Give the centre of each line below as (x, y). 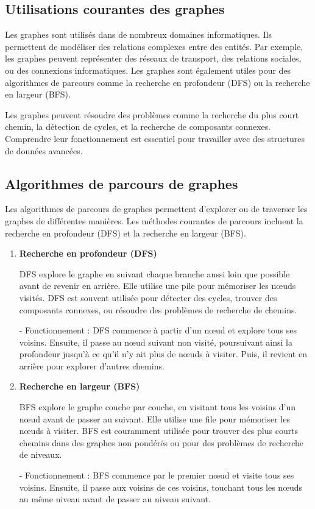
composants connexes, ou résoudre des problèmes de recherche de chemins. (158, 309)
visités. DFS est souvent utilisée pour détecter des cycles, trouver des (148, 297)
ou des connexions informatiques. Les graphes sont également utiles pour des (148, 70)
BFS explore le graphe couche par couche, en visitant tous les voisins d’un (157, 407)
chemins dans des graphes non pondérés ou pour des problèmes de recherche (161, 442)
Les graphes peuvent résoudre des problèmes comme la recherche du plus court (152, 114)
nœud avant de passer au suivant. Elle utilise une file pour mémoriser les (154, 418)
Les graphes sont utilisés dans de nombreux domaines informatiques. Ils (139, 34)
